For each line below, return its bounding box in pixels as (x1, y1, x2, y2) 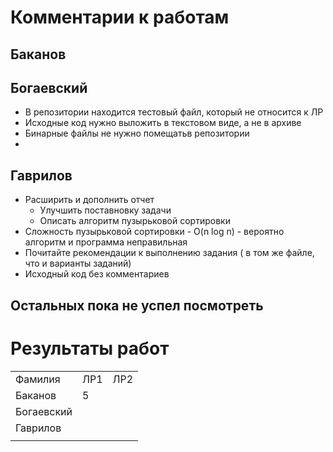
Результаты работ (10, 337, 170, 360)
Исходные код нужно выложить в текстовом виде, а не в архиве (24, 117, 302, 129)
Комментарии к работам (10, 6, 230, 29)
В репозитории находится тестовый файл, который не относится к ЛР (24, 106, 324, 118)
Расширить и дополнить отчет (24, 194, 155, 206)
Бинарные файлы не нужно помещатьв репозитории (24, 127, 250, 140)
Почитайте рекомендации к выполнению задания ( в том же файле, (24, 247, 315, 259)
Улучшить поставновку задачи (39, 204, 172, 216)
